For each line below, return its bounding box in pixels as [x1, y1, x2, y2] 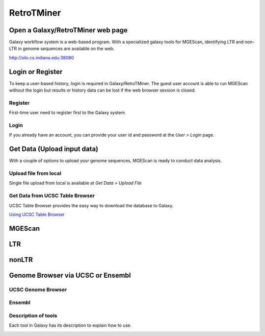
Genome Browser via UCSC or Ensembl [9, 271, 131, 279]
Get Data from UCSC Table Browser [9, 192, 95, 199]
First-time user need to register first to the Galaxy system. [9, 110, 126, 116]
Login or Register [9, 68, 63, 76]
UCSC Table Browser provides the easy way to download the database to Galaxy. [9, 202, 174, 208]
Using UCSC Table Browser [9, 212, 65, 217]
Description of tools [9, 312, 57, 319]
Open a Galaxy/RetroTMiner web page [9, 26, 128, 34]
